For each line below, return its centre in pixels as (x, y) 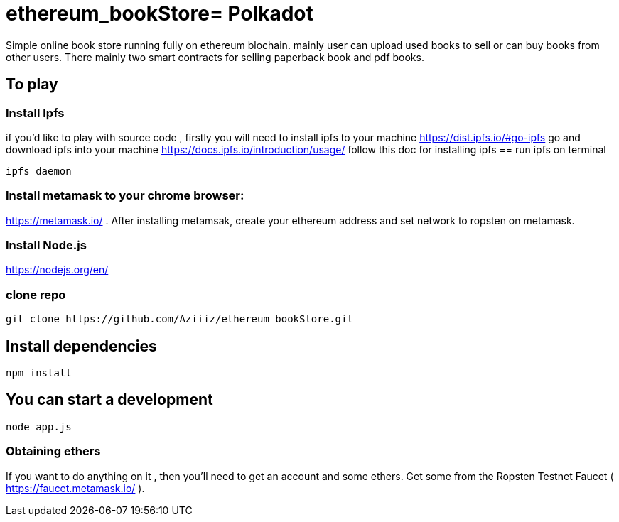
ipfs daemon (39, 171)
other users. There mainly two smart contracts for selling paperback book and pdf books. (215, 57)
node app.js (39, 426)
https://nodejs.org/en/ (57, 270)
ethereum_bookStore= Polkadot (160, 13)
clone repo (36, 294)
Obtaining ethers (53, 451)
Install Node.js (46, 245)
